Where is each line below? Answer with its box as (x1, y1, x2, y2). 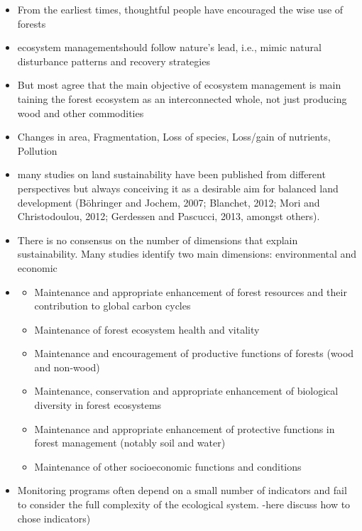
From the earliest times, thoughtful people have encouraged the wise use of (17, 2, 344, 16)
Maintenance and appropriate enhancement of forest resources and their (34, 284, 347, 299)
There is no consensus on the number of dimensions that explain (17, 232, 298, 247)
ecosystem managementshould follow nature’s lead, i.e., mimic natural (17, 40, 322, 55)
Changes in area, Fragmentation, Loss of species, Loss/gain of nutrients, (17, 129, 331, 144)
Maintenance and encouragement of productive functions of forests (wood (34, 346, 354, 361)
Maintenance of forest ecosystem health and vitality (34, 322, 260, 336)
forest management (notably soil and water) (34, 435, 226, 450)
